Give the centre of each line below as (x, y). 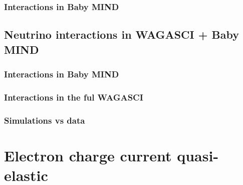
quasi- (198, 155)
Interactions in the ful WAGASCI (74, 97)
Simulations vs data (45, 120)
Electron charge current (88, 155)
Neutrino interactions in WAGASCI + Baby (121, 34)
